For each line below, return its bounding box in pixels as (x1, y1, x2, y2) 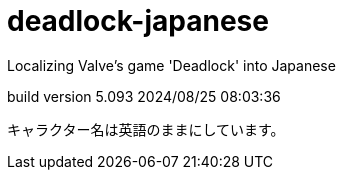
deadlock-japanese (7, 4, 269, 38)
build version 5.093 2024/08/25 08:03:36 (7, 87, 281, 105)
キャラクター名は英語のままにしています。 (7, 120, 285, 138)
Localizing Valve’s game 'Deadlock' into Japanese (7, 56, 336, 74)
